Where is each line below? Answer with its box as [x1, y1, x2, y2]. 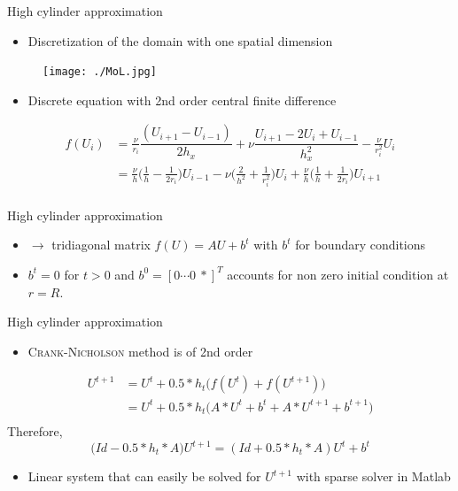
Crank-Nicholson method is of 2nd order [27, 341, 253, 360]
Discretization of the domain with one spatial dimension [27, 31, 333, 50]
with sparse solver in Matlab [296, 467, 451, 485]
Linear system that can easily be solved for [27, 467, 261, 485]
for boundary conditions [295, 235, 426, 254]
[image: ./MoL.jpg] [43, 65, 157, 79]
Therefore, [7, 421, 63, 440]
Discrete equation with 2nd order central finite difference [27, 90, 337, 109]
